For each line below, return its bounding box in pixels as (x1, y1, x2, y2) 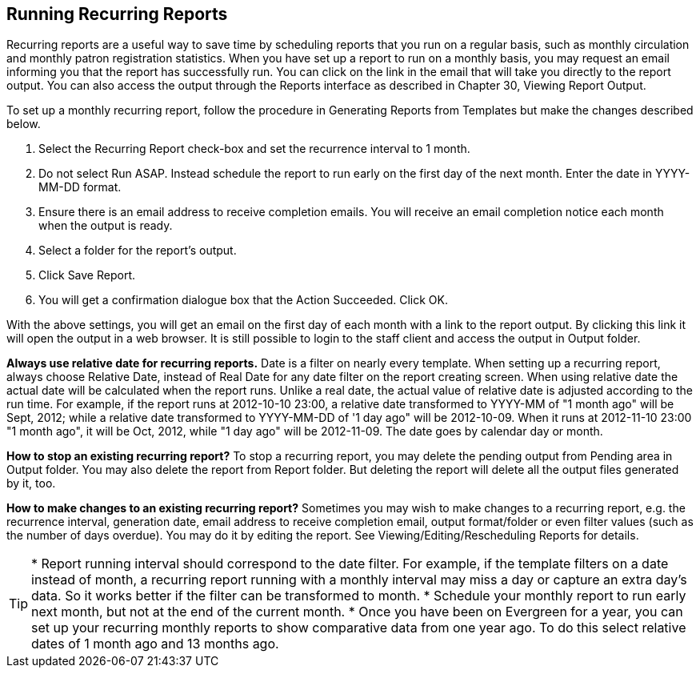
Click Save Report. (38, 268, 135, 283)
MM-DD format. (38, 180, 122, 195)
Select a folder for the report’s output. (38, 243, 237, 258)
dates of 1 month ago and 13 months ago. (31, 636, 279, 652)
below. (6, 117, 41, 131)
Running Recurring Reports (6, 4, 228, 24)
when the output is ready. (38, 219, 173, 233)
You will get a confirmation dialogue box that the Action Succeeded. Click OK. (38, 293, 448, 307)
